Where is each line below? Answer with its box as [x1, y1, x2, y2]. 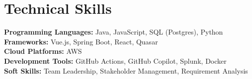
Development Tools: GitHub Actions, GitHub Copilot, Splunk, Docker [4, 55, 227, 66]
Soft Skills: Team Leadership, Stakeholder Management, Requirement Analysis [4, 65, 248, 76]
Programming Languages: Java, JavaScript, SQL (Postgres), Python [4, 27, 223, 37]
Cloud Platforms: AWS [4, 46, 82, 56]
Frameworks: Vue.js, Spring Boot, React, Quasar [4, 36, 158, 46]
